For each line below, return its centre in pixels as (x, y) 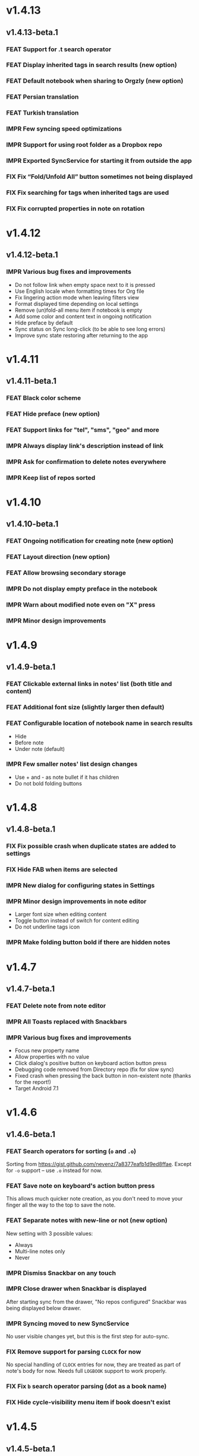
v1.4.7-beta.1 (31, 989)
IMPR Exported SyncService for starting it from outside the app (99, 160)
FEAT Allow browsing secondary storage (66, 573)
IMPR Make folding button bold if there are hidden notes (88, 942)
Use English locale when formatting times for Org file (79, 291)
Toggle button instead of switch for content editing (77, 921)
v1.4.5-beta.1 (31, 1449)
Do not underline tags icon (47, 927)
